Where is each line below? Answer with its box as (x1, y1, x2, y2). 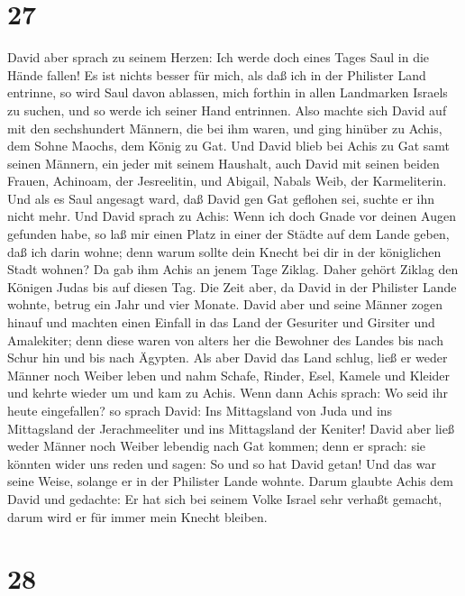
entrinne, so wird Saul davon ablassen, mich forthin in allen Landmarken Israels (7, 83, 448, 102)
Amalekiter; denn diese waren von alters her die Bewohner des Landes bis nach (7, 330, 443, 349)
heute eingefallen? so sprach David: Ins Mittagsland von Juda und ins (7, 401, 393, 419)
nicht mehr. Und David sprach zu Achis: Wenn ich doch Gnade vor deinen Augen (7, 206, 456, 225)
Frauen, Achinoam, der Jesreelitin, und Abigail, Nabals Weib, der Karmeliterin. (7, 171, 447, 190)
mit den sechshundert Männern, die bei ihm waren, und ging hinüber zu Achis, (7, 118, 442, 137)
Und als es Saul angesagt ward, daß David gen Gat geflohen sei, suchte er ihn (7, 188, 435, 207)
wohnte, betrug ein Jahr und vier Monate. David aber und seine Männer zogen (7, 295, 442, 314)
